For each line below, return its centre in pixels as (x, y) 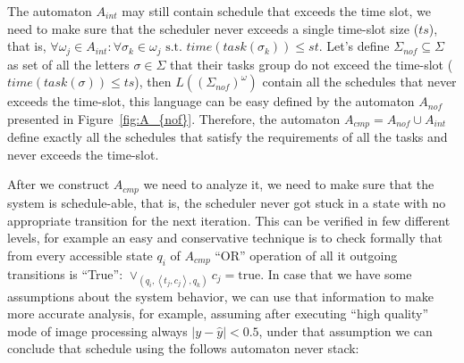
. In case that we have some (336, 273)
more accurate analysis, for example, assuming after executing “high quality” (218, 313)
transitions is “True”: (65, 273)
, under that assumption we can (346, 330)
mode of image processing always (97, 330)
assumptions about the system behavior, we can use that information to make (220, 296)
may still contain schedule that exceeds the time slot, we (276, 11)
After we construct (59, 184)
